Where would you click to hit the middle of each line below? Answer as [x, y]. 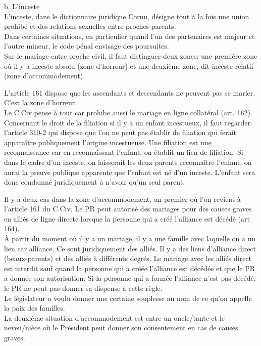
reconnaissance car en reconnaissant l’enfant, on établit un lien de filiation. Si [124, 152]
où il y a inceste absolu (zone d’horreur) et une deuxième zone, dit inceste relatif [129, 66]
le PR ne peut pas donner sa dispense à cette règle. [83, 288]
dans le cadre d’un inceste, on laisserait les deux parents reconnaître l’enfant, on [128, 162]
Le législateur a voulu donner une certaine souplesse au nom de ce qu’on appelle [128, 298]
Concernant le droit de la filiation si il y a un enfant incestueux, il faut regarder [127, 122]
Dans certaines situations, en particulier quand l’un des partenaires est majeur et [129, 36]
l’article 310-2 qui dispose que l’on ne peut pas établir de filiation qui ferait [120, 132]
